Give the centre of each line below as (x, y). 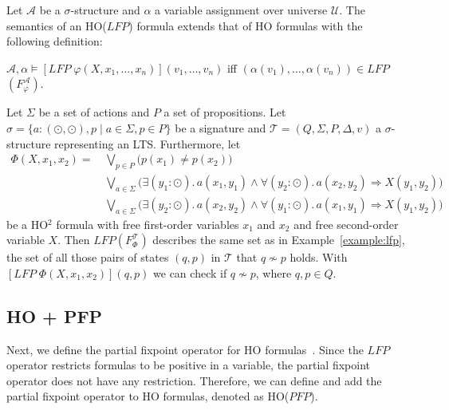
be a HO (28, 224)
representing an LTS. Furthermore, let (148, 143)
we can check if (190, 272)
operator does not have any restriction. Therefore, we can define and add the (194, 380)
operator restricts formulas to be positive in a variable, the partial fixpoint (189, 365)
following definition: (55, 41)
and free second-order (346, 224)
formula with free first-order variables (148, 224)
